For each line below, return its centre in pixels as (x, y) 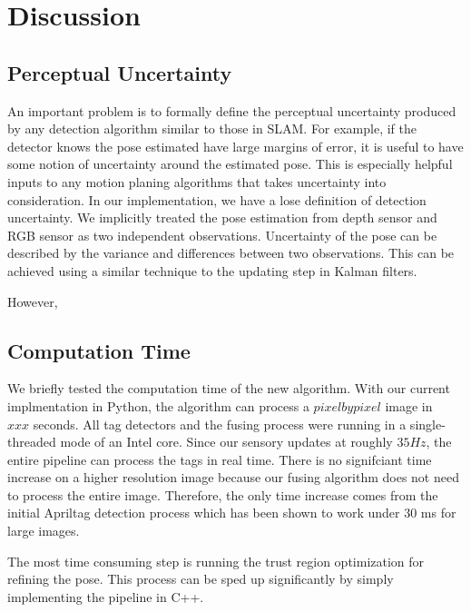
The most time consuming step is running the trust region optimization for (216, 561)
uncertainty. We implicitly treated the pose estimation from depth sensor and (222, 217)
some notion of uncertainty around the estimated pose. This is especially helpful (230, 164)
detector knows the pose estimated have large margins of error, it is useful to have (235, 146)
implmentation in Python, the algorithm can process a (158, 405)
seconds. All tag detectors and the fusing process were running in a (220, 424)
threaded (32, 442)
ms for (438, 513)
